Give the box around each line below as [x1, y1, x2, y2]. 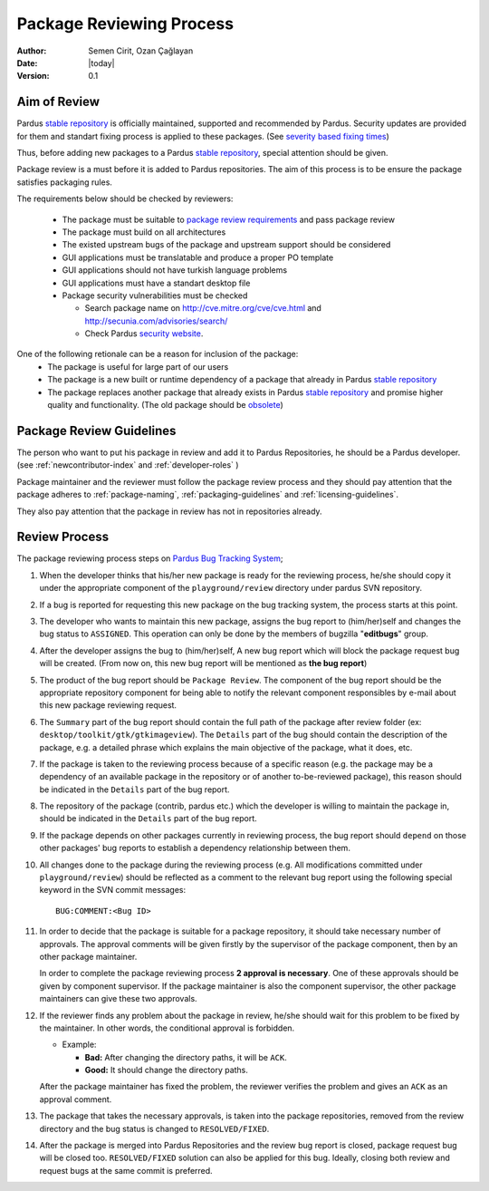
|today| [88, 57, 115, 68]
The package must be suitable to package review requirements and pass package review [62, 214, 396, 225]
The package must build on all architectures [62, 227, 226, 237]
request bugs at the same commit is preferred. [39, 1165, 213, 1176]
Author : [16, 45, 47, 56]
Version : [16, 71, 50, 82]
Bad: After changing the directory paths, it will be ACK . [84, 1051, 287, 1062]
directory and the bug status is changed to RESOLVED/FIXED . [39, 1123, 270, 1134]
